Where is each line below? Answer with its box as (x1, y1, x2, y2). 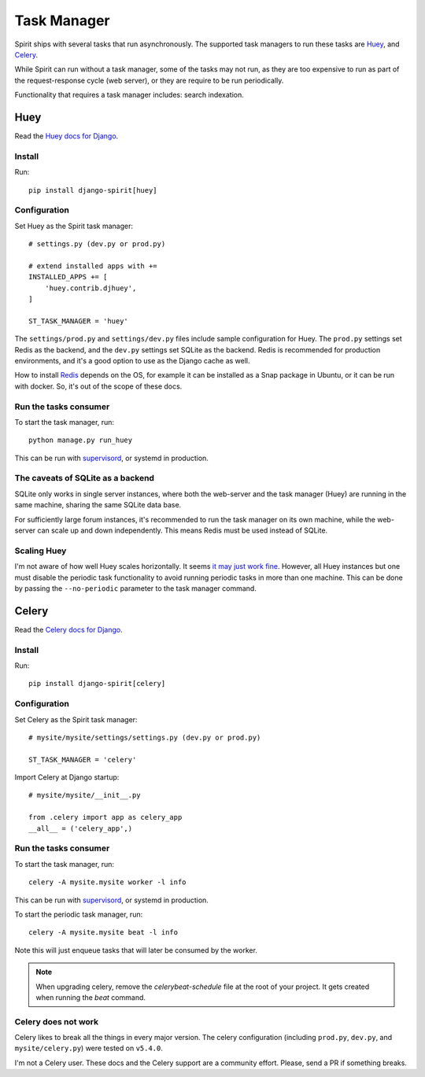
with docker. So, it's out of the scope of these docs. (14, 382, 183, 391)
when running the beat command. (35, 992, 146, 1002)
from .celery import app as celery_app (28, 813, 183, 822)
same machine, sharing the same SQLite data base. (14, 500, 182, 510)
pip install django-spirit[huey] (28, 186, 157, 194)
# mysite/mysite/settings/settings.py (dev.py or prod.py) (28, 732, 261, 742)
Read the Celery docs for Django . (14, 625, 123, 634)
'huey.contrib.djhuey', (44, 283, 137, 293)
